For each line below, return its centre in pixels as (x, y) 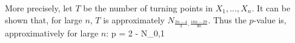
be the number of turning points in (148, 8)
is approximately (134, 19)
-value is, (270, 19)
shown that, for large (44, 19)
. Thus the (227, 19)
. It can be (271, 8)
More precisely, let (39, 8)
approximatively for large (52, 33)
